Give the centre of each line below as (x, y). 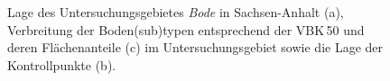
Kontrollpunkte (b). (62, 64)
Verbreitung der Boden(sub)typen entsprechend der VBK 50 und (186, 29)
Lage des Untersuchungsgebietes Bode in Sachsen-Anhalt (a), (176, 12)
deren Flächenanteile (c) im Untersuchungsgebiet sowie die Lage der (195, 47)
